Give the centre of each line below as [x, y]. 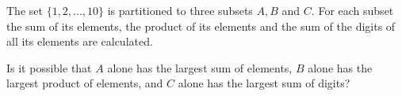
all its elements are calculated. [80, 41]
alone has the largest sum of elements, [200, 67]
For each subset [356, 10]
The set [25, 10]
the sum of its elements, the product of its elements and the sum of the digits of [201, 26]
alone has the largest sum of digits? [264, 83]
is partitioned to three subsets [180, 10]
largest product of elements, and [85, 83]
